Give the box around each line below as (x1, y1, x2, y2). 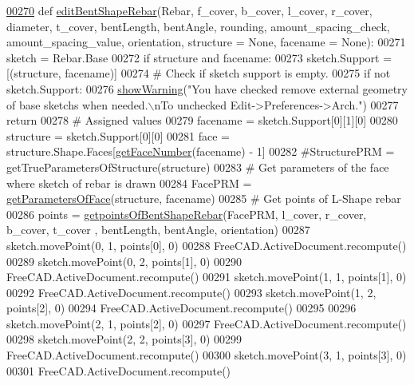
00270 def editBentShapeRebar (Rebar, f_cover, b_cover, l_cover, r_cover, (6, 2, 373, 18)
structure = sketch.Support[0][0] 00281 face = (6, 127, 230, 144)
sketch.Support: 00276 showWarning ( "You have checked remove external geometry (6, 80, 408, 97)
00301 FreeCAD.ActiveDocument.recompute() (6, 362, 231, 379)
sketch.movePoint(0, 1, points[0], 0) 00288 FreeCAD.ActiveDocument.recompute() (6, 236, 407, 253)
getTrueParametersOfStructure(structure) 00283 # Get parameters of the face (6, 158, 389, 175)
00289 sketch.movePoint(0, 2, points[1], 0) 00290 (6, 252, 242, 269)
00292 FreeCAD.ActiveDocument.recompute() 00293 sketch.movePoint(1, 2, (6, 284, 377, 300)
